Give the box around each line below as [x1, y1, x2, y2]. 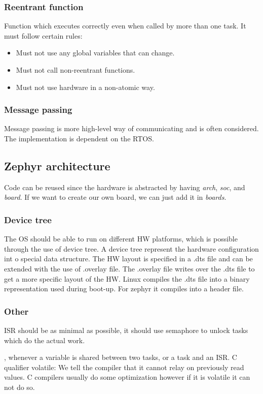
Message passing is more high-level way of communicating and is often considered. [4, 123, 259, 134]
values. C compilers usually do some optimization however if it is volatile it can [4, 372, 250, 382]
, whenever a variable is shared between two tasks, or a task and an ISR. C [4, 352, 237, 362]
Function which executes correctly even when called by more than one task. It [4, 20, 246, 31]
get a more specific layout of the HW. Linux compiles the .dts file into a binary [4, 273, 250, 284]
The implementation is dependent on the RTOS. [4, 133, 154, 143]
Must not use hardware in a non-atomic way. [16, 81, 155, 92]
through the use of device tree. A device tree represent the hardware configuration [4, 243, 259, 254]
